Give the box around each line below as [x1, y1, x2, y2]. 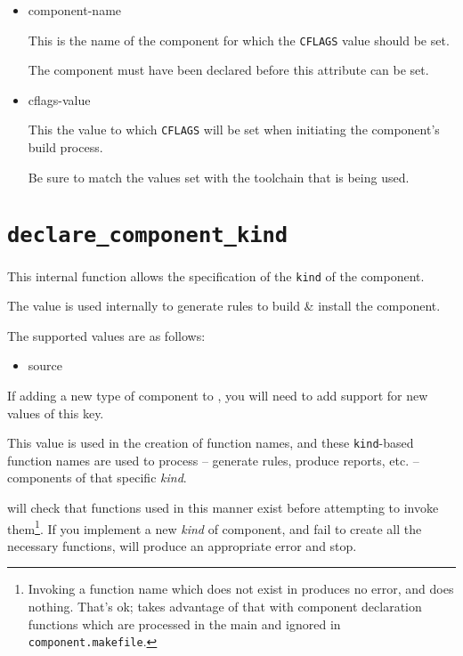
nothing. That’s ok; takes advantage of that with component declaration [28, 597, 422, 616]
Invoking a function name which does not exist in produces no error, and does [28, 579, 454, 598]
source [28, 356, 63, 375]
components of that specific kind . [7, 468, 187, 487]
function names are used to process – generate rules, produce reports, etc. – [7, 450, 419, 469]
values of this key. [7, 403, 104, 422]
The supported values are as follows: [7, 326, 206, 344]
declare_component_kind [7, 223, 288, 248]
